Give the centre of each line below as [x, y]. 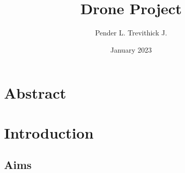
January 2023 [131, 49]
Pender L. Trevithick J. [131, 33]
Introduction [49, 132]
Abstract [35, 93]
